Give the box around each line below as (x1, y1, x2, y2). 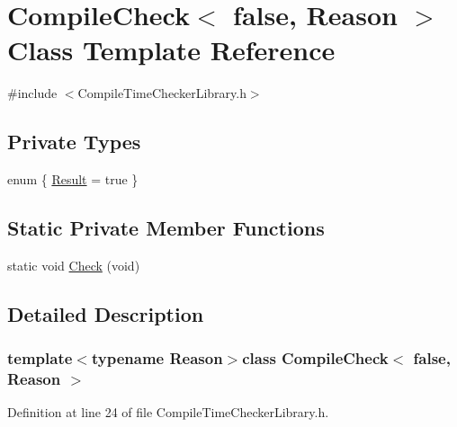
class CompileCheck (242, 347, 389, 369)
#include (7, 84, 58, 102)
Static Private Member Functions (7, 214, 325, 242)
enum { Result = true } (7, 170, 139, 189)
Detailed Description (7, 299, 204, 327)
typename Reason (91, 347, 223, 369)
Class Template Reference (7, 31, 336, 68)
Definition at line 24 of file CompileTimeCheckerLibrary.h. (7, 403, 329, 422)
